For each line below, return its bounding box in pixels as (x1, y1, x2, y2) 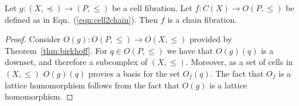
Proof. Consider (5, 33, 61, 45)
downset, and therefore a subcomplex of (5, 56, 148, 68)
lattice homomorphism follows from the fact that (5, 78, 180, 91)
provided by (189, 33, 232, 45)
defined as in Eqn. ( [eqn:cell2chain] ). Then (5, 13, 158, 25)
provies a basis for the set (88, 67, 181, 79)
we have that (167, 44, 213, 56)
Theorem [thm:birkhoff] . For (5, 44, 107, 56)
